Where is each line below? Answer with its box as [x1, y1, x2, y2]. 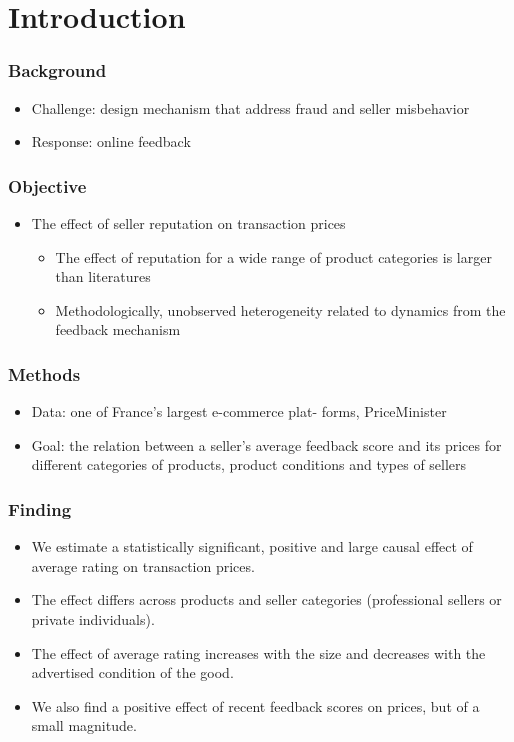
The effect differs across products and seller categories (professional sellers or [31, 589, 502, 610]
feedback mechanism [55, 319, 181, 340]
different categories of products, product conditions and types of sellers [31, 454, 467, 475]
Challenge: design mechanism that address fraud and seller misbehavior [31, 97, 470, 118]
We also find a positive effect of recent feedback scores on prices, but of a [31, 695, 480, 716]
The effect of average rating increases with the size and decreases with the [31, 642, 486, 663]
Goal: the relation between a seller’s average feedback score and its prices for [31, 434, 502, 455]
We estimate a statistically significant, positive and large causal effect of [31, 536, 473, 557]
